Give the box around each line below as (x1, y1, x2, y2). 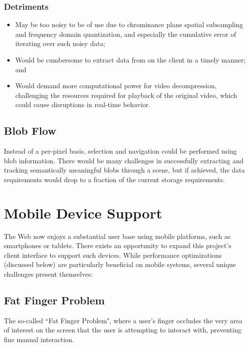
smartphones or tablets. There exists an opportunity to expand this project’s (4, 240, 232, 251)
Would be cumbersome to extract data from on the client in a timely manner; (15, 55, 246, 64)
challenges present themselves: (4, 269, 93, 279)
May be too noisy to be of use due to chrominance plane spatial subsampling (15, 19, 243, 30)
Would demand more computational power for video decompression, (15, 80, 217, 91)
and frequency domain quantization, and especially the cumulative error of (15, 29, 236, 39)
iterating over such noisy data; (15, 38, 105, 48)
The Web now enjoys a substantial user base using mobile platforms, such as (4, 231, 231, 241)
